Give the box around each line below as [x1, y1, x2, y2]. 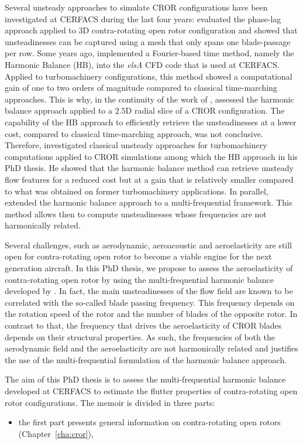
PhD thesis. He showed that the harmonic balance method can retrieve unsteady [5, 162, 294, 174]
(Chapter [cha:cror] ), [18, 427, 94, 439]
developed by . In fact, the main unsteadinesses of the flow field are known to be [5, 285, 293, 297]
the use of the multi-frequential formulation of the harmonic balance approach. [5, 353, 287, 366]
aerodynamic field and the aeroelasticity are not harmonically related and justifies [5, 342, 298, 354]
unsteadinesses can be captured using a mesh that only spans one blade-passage [5, 35, 291, 47]
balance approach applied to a [5, 104, 113, 117]
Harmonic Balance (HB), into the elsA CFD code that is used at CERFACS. [5, 58, 280, 70]
